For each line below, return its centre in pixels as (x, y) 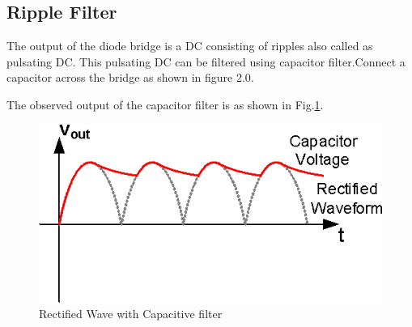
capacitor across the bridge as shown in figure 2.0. (130, 77)
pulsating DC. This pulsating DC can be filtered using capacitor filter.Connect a (206, 61)
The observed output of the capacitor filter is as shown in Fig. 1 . (165, 104)
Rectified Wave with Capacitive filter (131, 314)
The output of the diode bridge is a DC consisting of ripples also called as (190, 46)
